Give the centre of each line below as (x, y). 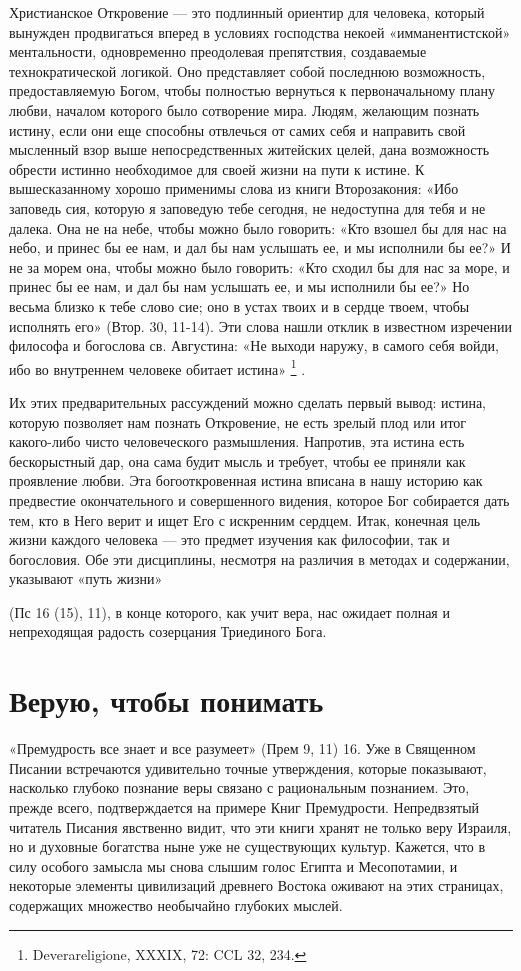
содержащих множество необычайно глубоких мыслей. (176, 904)
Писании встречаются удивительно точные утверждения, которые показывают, (248, 767)
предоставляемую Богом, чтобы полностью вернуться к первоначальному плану (252, 90)
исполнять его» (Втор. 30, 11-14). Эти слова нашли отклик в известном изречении (261, 325)
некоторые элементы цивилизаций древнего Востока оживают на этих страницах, (256, 885)
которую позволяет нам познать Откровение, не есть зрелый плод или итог (238, 421)
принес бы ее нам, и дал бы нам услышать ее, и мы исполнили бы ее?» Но (239, 286)
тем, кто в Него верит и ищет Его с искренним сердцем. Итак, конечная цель (245, 519)
